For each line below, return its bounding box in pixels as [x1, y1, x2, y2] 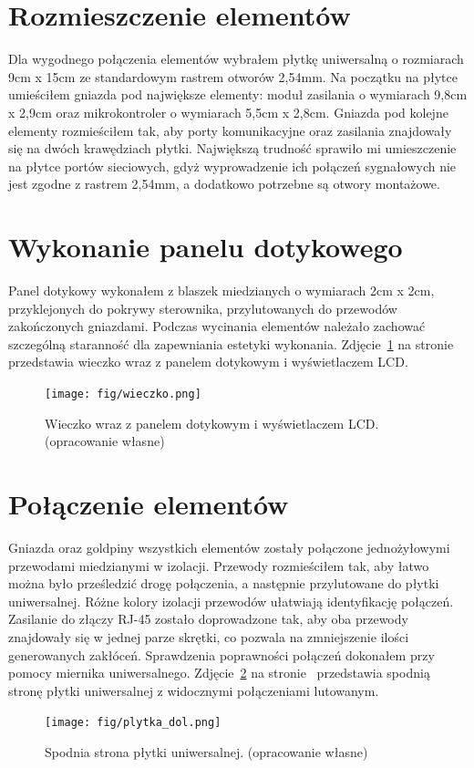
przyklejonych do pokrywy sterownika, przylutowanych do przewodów [8, 298, 397, 317]
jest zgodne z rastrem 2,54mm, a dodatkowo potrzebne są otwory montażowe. [8, 174, 440, 193]
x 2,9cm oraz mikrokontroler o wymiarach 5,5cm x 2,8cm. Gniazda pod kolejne [8, 102, 448, 121]
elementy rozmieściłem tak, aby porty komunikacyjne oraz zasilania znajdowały [8, 120, 452, 140]
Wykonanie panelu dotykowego [8, 228, 403, 265]
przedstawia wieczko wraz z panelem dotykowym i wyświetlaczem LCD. [8, 352, 408, 371]
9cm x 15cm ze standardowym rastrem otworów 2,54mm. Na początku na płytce [8, 67, 458, 86]
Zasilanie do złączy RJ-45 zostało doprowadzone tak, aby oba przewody [8, 609, 408, 628]
